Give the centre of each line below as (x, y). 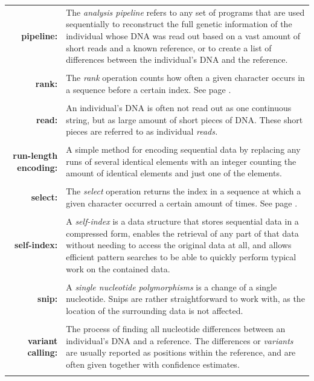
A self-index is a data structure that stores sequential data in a (182, 221)
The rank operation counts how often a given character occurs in (185, 78)
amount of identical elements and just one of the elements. (174, 173)
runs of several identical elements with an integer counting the (181, 161)
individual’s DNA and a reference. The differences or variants (180, 340)
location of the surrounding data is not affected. (155, 310)
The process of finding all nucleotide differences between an (176, 328)
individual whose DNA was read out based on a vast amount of (183, 35)
